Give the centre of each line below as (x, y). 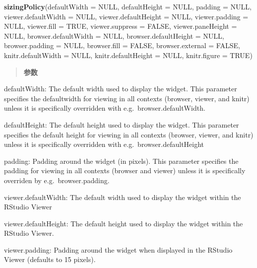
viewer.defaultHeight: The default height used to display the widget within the (124, 223)
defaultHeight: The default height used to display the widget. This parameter (122, 124)
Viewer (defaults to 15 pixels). (50, 259)
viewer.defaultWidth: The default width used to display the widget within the (123, 197)
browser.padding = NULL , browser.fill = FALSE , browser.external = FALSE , (122, 45)
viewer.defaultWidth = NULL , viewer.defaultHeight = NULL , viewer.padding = (126, 16)
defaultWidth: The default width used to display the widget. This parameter (121, 89)
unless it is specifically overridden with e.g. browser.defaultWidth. (105, 108)
